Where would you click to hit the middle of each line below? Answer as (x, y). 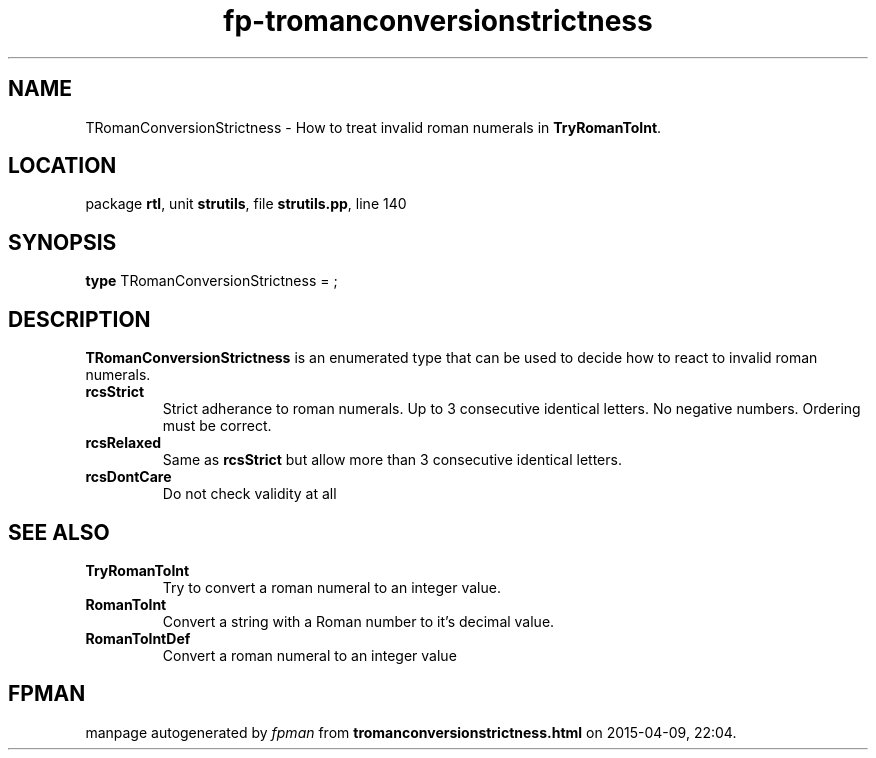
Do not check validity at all (249, 494)
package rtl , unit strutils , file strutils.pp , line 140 (246, 204)
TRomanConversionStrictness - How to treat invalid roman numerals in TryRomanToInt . (373, 127)
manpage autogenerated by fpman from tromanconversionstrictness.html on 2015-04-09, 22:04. (411, 732)
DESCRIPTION (79, 319)
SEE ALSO (59, 532)
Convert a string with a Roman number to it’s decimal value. (358, 621)
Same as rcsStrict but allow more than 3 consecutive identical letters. (392, 460)
